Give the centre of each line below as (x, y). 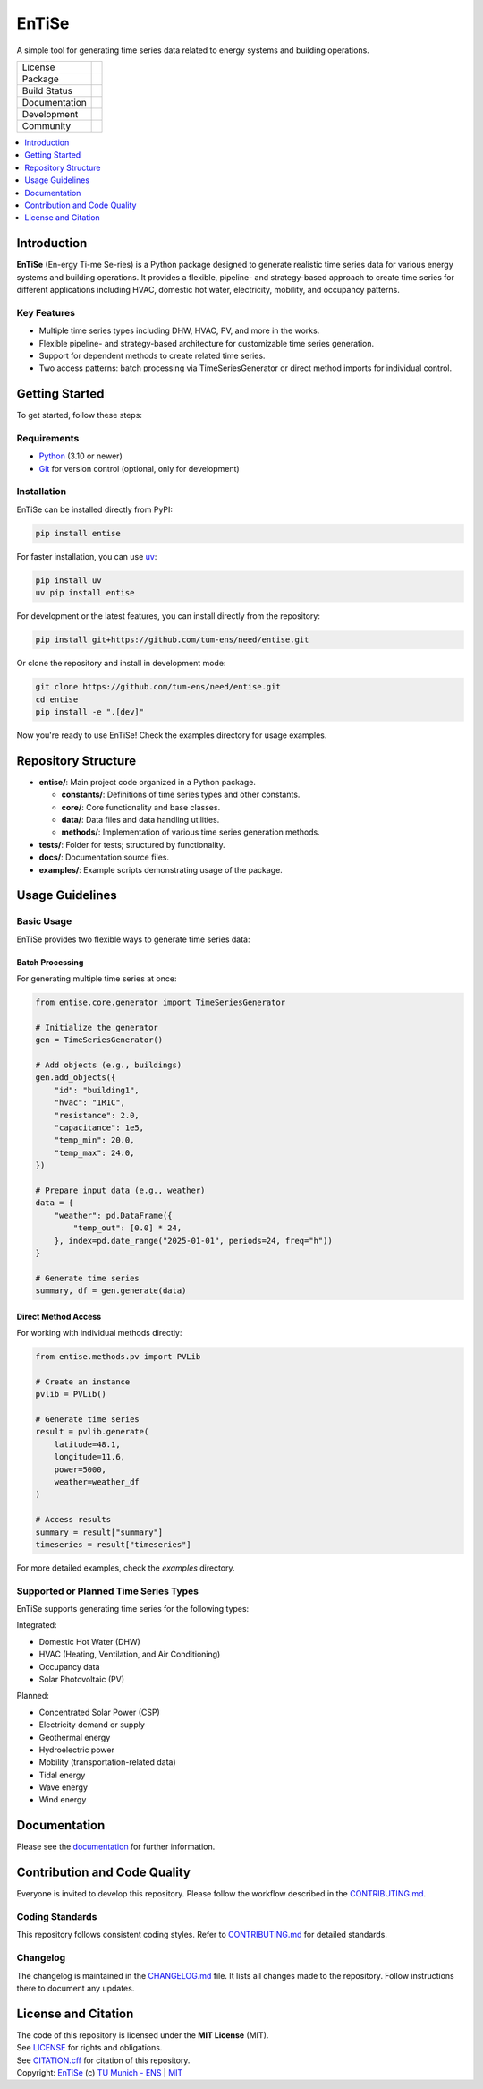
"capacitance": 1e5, (99, 1127)
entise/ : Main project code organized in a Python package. (148, 782)
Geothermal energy (75, 1737)
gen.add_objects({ (76, 1078)
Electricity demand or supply (92, 1725)
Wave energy (64, 1787)
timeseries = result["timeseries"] (113, 1544)
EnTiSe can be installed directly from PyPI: (95, 509)
